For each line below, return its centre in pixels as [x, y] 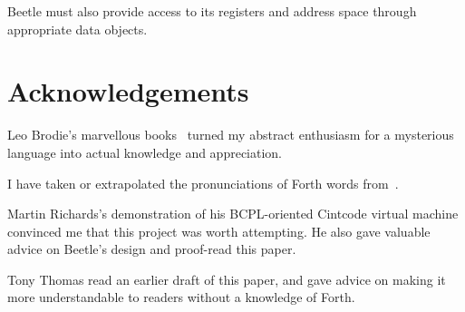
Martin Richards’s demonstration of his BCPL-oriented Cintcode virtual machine [233, 214]
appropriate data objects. [77, 29]
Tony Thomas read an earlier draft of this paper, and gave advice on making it [227, 279]
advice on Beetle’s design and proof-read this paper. [152, 249]
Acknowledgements [128, 91]
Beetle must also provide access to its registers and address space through [212, 11]
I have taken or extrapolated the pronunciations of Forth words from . [203, 183]
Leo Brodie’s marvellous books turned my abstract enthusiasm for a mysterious [231, 135]
